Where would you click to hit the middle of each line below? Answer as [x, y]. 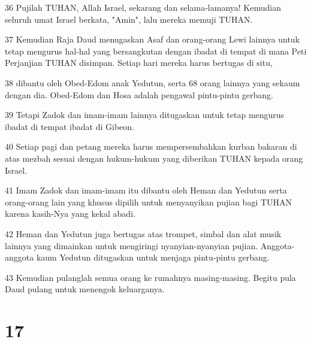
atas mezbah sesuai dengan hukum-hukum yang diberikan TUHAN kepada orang [154, 158]
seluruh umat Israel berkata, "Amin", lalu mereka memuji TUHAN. [129, 19]
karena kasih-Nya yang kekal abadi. [70, 214]
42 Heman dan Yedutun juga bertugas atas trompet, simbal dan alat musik [143, 233]
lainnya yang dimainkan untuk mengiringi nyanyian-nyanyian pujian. [132, 245]
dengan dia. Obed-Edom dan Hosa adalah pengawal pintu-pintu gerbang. [139, 94]
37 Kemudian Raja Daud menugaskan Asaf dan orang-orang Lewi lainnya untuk [153, 39]
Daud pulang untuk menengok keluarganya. [85, 289]
